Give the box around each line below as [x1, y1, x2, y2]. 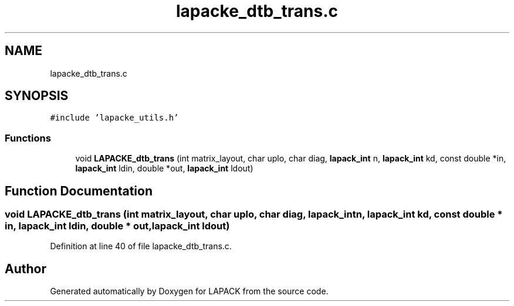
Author [5, 261, 46, 276]
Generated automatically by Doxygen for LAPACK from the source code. [50, 286, 329, 297]
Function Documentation [5, 183, 153, 198]
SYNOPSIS [5, 88, 69, 104]
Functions [5, 132, 51, 144]
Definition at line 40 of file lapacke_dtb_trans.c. [50, 241, 232, 252]
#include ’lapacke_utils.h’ [50, 113, 179, 123]
